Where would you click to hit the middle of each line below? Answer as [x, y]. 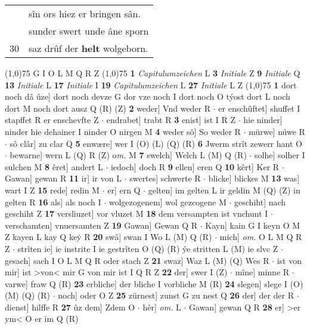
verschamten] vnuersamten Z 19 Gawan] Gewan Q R [101, 225]
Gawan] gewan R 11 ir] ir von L [63, 178]
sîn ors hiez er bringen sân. [85, 13]
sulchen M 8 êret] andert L [54, 166]
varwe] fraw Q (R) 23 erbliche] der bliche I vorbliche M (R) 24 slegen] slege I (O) [154, 283]
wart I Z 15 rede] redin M [52, 190]
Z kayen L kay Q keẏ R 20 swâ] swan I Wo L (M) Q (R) [108, 237]
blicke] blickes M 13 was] [254, 178]
